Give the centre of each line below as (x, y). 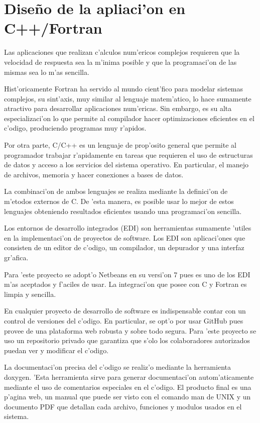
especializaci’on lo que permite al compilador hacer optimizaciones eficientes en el (129, 118)
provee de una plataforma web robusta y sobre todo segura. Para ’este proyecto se (130, 330)
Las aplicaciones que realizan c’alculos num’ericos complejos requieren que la (122, 52)
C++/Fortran (53, 28)
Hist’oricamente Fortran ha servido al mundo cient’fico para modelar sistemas (124, 89)
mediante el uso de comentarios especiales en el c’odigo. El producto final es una (128, 387)
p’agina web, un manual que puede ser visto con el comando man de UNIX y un (127, 397)
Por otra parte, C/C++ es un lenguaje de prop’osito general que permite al (120, 145)
